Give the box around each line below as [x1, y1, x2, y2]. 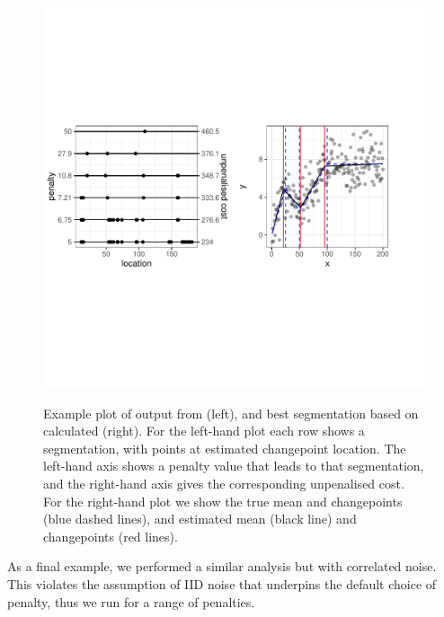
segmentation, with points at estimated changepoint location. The [43, 438, 406, 457]
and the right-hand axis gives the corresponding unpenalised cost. [43, 473, 404, 492]
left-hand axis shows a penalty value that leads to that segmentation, [43, 456, 424, 475]
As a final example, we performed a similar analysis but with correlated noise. [7, 557, 437, 576]
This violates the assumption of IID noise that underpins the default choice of [7, 574, 437, 593]
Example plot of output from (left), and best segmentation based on [43, 403, 419, 422]
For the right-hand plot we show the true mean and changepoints [43, 491, 403, 510]
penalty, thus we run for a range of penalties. [7, 592, 255, 611]
